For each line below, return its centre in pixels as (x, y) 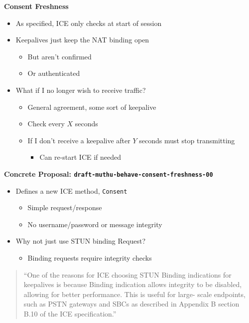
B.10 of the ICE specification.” (70, 314)
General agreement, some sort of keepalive (92, 107)
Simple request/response (65, 207)
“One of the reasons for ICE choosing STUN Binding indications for (127, 274)
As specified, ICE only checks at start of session (89, 23)
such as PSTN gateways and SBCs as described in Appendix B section (131, 304)
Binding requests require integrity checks (90, 258)
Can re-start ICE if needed (80, 157)
